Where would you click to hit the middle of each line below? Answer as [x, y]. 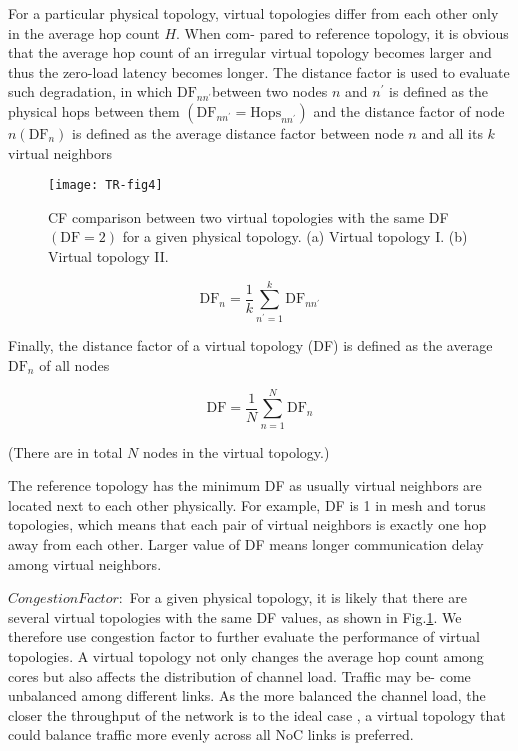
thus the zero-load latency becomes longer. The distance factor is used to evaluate [259, 71]
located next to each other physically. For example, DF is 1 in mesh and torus [247, 504]
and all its [452, 132]
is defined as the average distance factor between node [238, 132]
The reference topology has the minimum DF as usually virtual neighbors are [245, 485]
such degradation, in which [90, 91]
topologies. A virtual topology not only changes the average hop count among [246, 655]
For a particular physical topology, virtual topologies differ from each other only [253, 13]
